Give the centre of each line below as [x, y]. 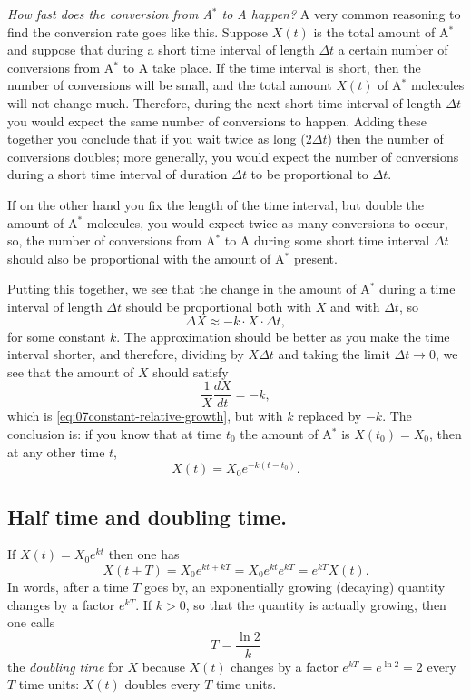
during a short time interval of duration [118, 174]
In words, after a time [68, 587]
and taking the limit [334, 354]
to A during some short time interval [327, 240]
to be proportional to [309, 174]
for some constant [57, 336]
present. [315, 258]
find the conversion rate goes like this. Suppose [137, 31]
